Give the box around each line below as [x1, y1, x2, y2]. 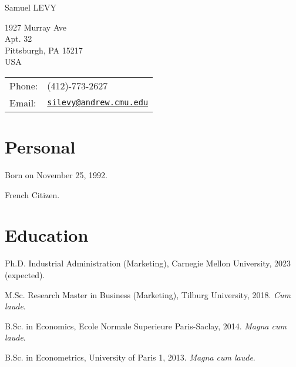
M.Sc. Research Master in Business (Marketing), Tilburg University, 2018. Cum [5, 288, 291, 301]
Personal [5, 135, 76, 159]
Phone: [9, 78, 38, 92]
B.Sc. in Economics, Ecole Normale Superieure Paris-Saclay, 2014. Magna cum [5, 319, 287, 332]
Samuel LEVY [5, 1, 56, 13]
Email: [9, 95, 36, 109]
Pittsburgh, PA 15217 [5, 44, 83, 56]
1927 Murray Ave [5, 21, 67, 33]
